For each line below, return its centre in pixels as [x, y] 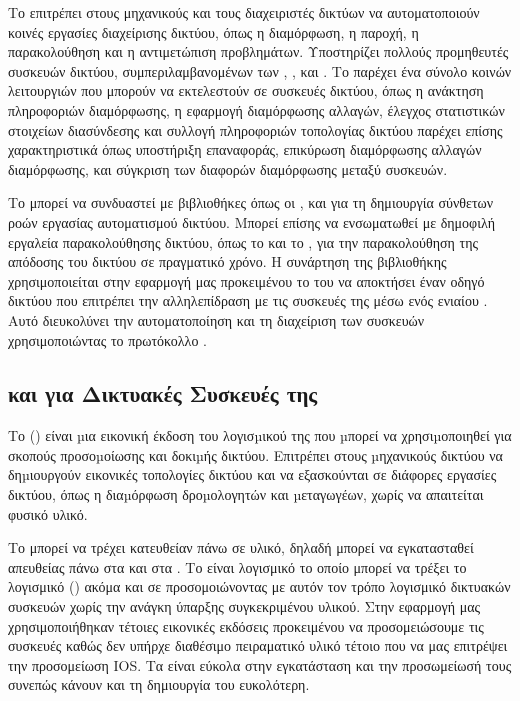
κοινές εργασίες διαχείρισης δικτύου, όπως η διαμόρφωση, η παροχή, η [213, 31]
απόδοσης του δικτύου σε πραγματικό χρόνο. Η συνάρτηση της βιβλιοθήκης [227, 261]
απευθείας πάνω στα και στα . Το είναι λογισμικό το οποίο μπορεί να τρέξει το [237, 566]
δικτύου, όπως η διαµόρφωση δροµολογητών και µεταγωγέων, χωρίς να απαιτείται [246, 494]
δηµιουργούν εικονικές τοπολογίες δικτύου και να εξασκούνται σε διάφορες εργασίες [252, 474]
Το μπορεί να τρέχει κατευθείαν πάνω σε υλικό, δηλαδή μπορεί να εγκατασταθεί [241, 547]
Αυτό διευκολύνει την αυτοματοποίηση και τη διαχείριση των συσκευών [216, 319]
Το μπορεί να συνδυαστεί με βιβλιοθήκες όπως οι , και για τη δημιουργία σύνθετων [251, 202]
